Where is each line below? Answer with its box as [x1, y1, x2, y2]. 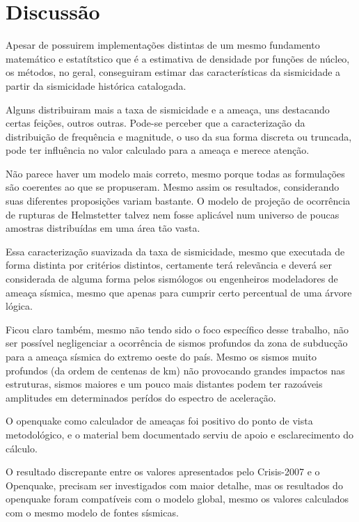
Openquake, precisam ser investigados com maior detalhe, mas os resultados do [6, 477, 343, 492]
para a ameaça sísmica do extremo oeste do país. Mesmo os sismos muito [6, 349, 317, 363]
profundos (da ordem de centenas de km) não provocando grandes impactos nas [6, 363, 345, 377]
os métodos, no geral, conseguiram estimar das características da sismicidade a [6, 65, 341, 79]
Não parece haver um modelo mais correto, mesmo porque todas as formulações [6, 166, 345, 180]
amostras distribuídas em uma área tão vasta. [6, 221, 200, 235]
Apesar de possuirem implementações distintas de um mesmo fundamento [6, 38, 320, 52]
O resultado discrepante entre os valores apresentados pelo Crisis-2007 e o [6, 464, 320, 479]
